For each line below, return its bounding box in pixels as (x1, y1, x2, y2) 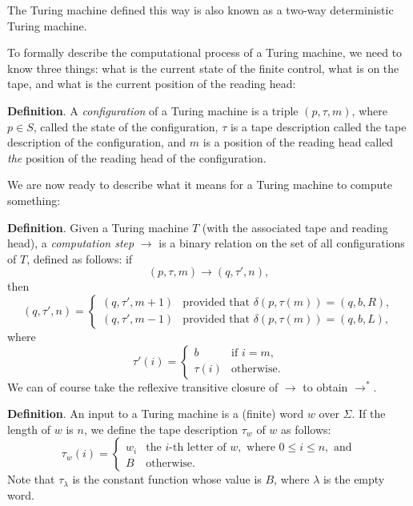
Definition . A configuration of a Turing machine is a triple (7, 102, 299, 118)
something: (7, 191, 61, 208)
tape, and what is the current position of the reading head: (7, 75, 296, 92)
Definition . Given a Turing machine (7, 219, 189, 235)
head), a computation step (7, 235, 134, 251)
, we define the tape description (83, 420, 239, 437)
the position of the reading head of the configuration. (7, 149, 267, 166)
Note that (7, 471, 55, 488)
